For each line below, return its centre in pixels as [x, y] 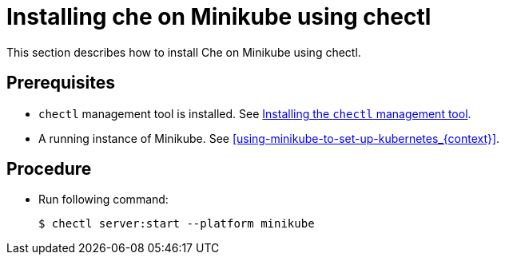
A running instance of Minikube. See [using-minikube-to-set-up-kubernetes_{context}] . [269, 138]
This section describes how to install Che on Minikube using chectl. [184, 52]
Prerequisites [61, 83]
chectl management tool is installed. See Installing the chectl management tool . [255, 113]
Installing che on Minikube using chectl [219, 17]
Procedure [49, 169]
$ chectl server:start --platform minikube [177, 224]
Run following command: [103, 200]
